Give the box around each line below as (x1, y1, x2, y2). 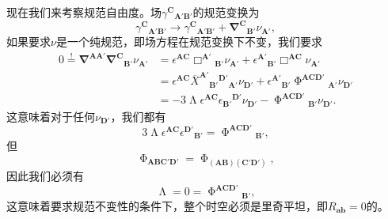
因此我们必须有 (6, 168, 84, 184)
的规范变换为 (192, 4, 260, 20)
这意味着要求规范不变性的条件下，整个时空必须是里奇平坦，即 (6, 197, 328, 213)
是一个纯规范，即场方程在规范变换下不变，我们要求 (55, 33, 322, 50)
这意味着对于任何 (6, 108, 95, 124)
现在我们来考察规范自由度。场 (6, 4, 162, 20)
